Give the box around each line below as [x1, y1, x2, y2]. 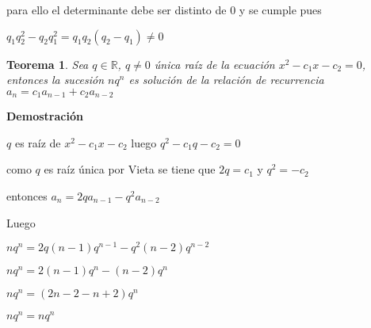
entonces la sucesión [6, 71, 105, 88]
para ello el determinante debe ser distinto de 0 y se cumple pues [6, 2, 322, 17]
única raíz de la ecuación [154, 55, 275, 72]
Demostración [6, 108, 83, 124]
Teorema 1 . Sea [6, 55, 89, 72]
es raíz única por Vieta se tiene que [44, 161, 216, 177]
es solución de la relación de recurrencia [128, 71, 324, 88]
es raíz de [14, 134, 61, 151]
